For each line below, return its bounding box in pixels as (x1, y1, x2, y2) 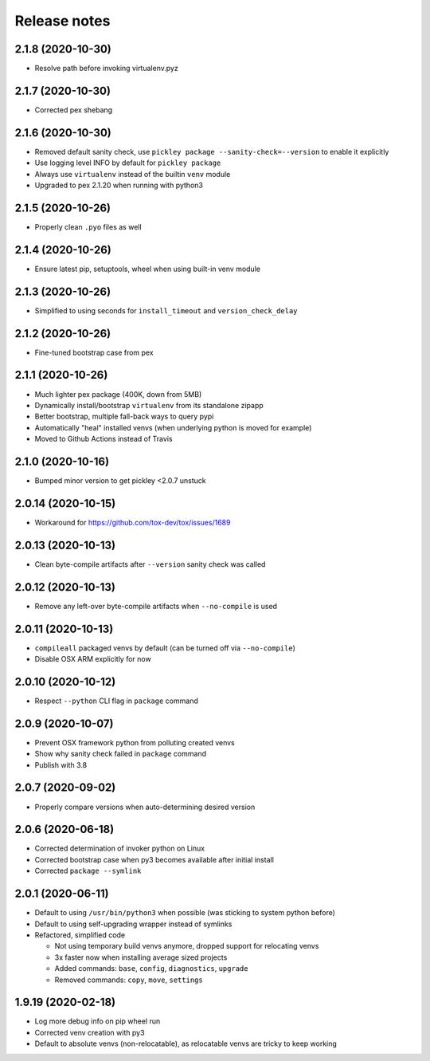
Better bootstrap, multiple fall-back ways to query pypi (34, 411, 214, 422)
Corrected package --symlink (34, 866, 142, 876)
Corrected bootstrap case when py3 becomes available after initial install (34, 855, 275, 864)
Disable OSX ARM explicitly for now (34, 654, 151, 664)
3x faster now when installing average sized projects (54, 953, 228, 962)
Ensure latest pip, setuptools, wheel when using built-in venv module (34, 264, 260, 273)
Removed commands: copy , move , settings (54, 975, 203, 984)
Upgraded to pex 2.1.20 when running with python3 (34, 180, 203, 191)
